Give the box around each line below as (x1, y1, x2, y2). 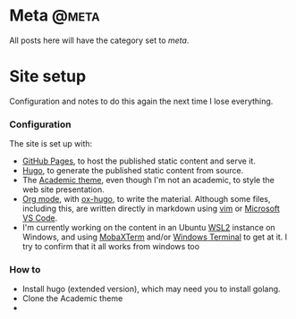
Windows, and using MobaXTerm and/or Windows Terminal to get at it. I (21, 231, 288, 242)
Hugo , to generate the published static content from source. (21, 165, 244, 176)
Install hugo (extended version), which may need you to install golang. (21, 283, 281, 295)
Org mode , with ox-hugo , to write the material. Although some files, (21, 194, 271, 205)
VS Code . (21, 213, 58, 223)
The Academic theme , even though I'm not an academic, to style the (21, 175, 275, 186)
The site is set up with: (9, 139, 93, 149)
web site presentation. (21, 184, 105, 195)
